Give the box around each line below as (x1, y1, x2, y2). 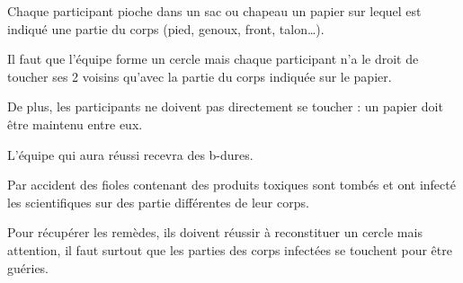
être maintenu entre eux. (7, 114, 143, 133)
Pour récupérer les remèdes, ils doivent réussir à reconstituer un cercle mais (7, 223, 423, 242)
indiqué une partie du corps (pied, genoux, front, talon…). (7, 19, 325, 38)
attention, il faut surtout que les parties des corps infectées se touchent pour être (7, 240, 452, 259)
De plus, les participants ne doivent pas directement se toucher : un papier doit (7, 97, 443, 116)
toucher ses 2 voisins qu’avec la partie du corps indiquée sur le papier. (7, 66, 392, 85)
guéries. (7, 258, 49, 277)
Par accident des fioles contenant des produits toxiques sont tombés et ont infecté (7, 175, 456, 194)
